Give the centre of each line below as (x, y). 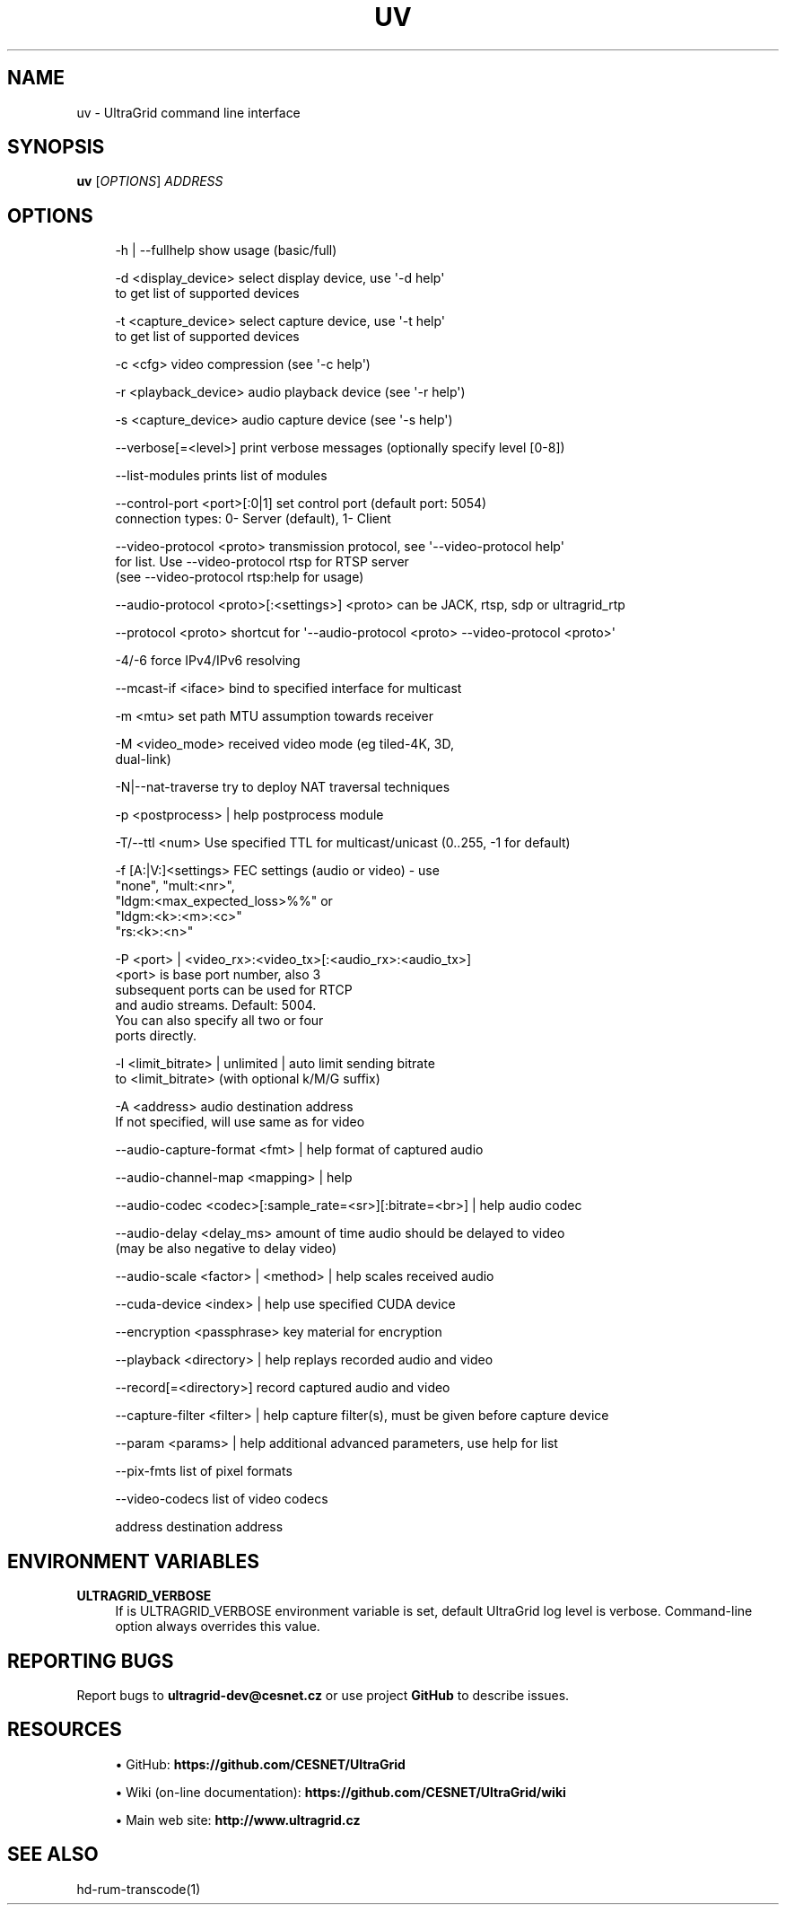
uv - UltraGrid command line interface (188, 112)
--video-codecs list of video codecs (222, 1499)
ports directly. (156, 1036)
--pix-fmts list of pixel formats (204, 1471)
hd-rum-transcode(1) (139, 1889)
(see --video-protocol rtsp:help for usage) (240, 577)
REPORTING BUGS (91, 1661)
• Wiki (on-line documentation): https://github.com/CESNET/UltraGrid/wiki (341, 1792)
